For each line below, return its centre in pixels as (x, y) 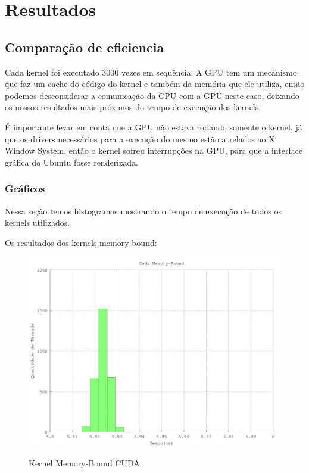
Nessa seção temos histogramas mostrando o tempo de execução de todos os (143, 211)
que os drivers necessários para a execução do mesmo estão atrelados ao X (140, 139)
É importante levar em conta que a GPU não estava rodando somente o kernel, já (154, 127)
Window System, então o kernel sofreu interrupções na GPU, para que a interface (154, 150)
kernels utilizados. (38, 223)
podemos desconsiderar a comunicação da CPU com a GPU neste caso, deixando (152, 95)
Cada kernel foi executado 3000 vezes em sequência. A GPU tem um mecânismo (151, 72)
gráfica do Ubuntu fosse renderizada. (71, 162)
